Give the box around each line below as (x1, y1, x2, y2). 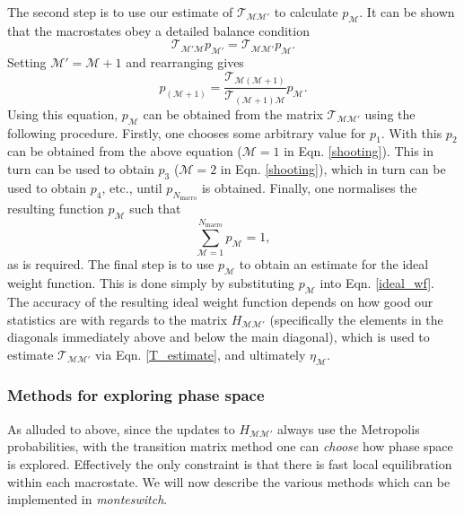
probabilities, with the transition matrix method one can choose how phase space (7, 437, 453, 456)
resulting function (7, 199, 104, 218)
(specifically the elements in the (269, 309, 443, 328)
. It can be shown (359, 3, 455, 21)
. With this (381, 123, 442, 142)
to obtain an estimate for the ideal (239, 255, 429, 274)
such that (129, 199, 181, 218)
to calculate (274, 3, 338, 21)
